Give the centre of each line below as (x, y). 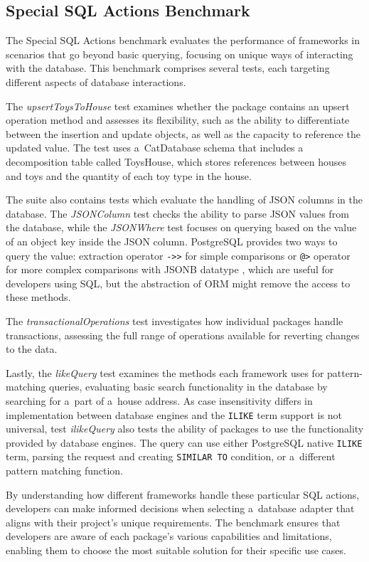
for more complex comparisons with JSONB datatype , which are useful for (170, 269)
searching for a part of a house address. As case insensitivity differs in (159, 400)
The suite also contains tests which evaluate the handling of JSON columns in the (184, 200)
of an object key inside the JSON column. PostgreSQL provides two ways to (172, 241)
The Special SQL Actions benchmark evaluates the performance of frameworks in (183, 40)
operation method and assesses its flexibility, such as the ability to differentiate (178, 120)
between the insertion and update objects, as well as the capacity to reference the (183, 133)
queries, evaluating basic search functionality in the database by (188, 387)
